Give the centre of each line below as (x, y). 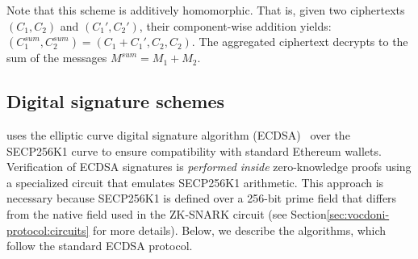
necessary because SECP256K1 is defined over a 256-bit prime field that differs (202, 198)
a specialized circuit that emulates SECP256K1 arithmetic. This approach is (195, 182)
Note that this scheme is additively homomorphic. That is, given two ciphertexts (206, 10)
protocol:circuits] (48, 230)
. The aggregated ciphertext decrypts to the (300, 42)
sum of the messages (57, 58)
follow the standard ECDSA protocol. (100, 246)
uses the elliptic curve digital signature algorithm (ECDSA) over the (178, 134)
